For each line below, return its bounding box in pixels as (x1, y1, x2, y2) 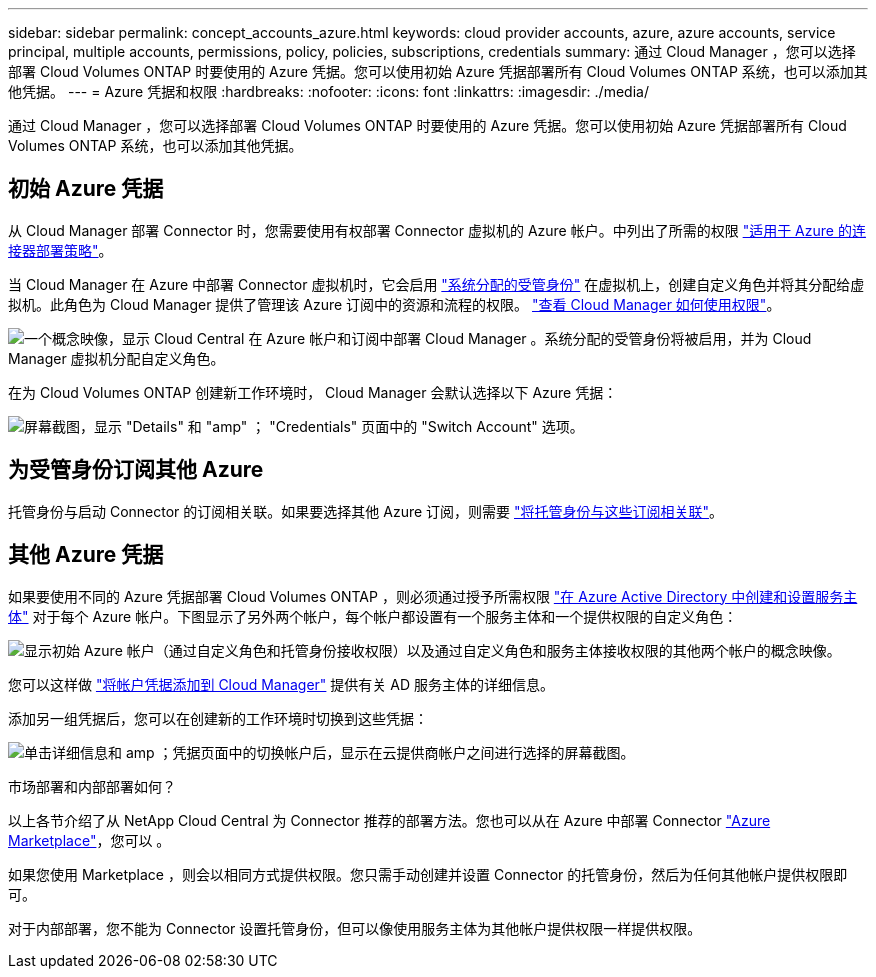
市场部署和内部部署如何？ (8, 777, 176, 795)
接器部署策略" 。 (8, 241, 113, 259)
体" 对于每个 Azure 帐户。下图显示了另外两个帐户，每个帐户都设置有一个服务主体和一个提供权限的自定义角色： (8, 607, 738, 625)
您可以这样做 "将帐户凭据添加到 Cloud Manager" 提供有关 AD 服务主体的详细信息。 (8, 675, 554, 693)
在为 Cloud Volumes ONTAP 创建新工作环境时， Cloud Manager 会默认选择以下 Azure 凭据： (8, 383, 618, 401)
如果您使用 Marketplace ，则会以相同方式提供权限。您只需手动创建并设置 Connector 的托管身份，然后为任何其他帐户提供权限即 (8, 865, 848, 883)
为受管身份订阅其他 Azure (8, 457, 264, 483)
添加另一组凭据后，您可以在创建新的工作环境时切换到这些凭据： (8, 709, 428, 727)
